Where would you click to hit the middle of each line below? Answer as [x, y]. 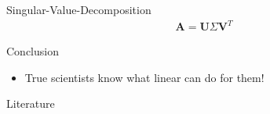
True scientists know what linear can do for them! [144, 77]
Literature [31, 103]
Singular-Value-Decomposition [79, 9]
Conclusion [33, 51]
